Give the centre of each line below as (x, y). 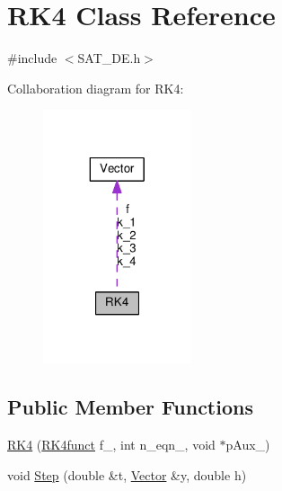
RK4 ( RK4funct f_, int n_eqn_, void (111, 445)
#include (32, 58)
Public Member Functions (130, 407)
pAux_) (248, 445)
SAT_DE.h (109, 58)
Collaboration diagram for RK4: (96, 88)
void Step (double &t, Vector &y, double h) (127, 474)
